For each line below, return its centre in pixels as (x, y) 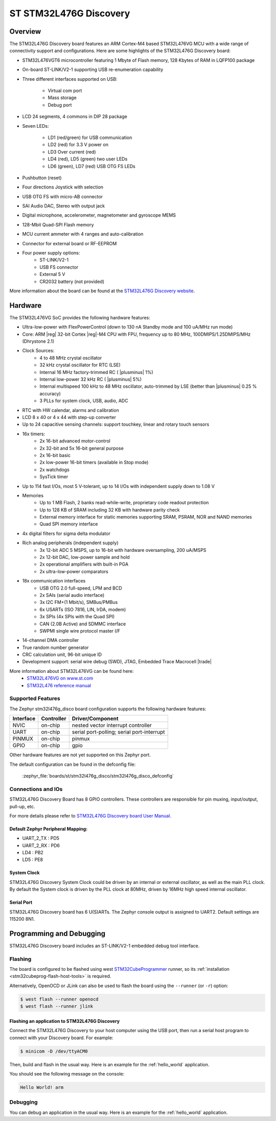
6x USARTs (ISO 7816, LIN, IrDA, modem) (83, 609)
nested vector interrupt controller (112, 726)
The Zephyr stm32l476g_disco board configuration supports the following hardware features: (108, 709)
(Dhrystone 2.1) (38, 341)
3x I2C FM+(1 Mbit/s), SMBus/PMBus (79, 602)
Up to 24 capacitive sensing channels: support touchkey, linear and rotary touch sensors (116, 425)
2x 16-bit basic (55, 455)
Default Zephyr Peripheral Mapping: (49, 829)
